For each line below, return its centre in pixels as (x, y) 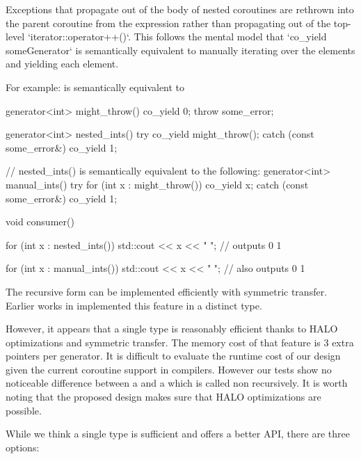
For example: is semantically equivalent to (95, 87)
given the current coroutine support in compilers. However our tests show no (169, 369)
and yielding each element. (62, 64)
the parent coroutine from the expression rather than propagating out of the (168, 23)
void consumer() (40, 222)
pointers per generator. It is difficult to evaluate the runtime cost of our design (173, 356)
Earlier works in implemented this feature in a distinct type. (134, 305)
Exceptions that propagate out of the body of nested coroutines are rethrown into (180, 9)
